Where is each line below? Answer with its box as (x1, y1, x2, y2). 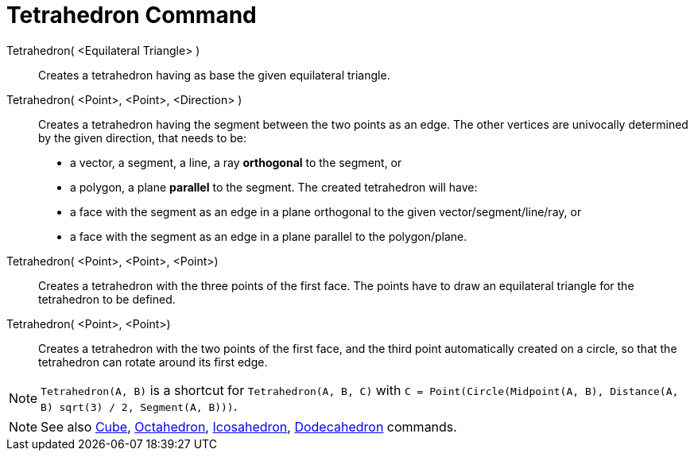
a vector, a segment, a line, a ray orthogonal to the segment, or (70, 155, 402, 169)
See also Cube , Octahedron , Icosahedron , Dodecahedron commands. (41, 418, 457, 435)
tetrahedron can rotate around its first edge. (38, 354, 268, 369)
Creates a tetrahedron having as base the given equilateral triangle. (38, 68, 390, 82)
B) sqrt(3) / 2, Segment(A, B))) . (41, 397, 238, 414)
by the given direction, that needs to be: (38, 130, 247, 145)
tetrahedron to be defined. (38, 292, 176, 306)
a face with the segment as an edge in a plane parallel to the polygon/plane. (70, 229, 467, 243)
